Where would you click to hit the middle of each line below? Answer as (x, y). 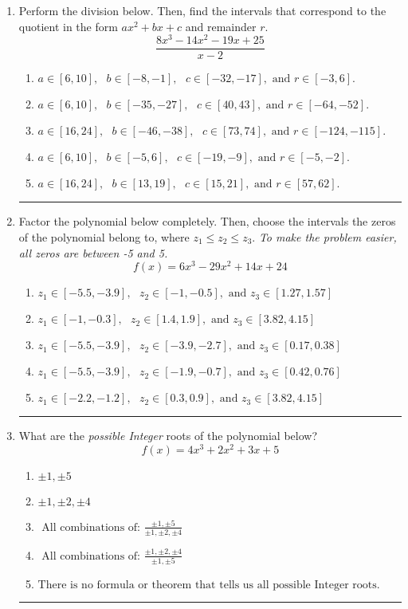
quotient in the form (68, 26)
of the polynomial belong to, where (104, 236)
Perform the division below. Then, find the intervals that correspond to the (202, 10)
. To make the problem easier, (324, 236)
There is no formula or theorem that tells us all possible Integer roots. (209, 585)
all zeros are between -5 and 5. (93, 252)
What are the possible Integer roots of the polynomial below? (168, 436)
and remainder (221, 26)
